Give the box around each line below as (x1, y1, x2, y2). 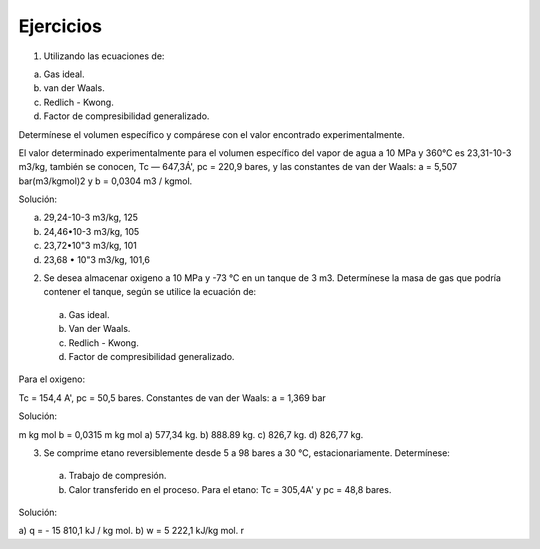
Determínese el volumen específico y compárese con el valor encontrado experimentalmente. (18, 128, 405, 140)
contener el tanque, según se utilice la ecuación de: (43, 286, 257, 298)
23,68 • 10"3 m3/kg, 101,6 (43, 253, 150, 265)
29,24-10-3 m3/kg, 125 (43, 211, 139, 224)
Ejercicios (18, 15, 102, 37)
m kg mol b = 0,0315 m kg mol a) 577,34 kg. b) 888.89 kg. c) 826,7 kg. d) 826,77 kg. (18, 428, 364, 440)
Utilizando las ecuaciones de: (43, 50, 165, 62)
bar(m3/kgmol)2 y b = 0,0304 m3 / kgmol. (18, 175, 193, 187)
